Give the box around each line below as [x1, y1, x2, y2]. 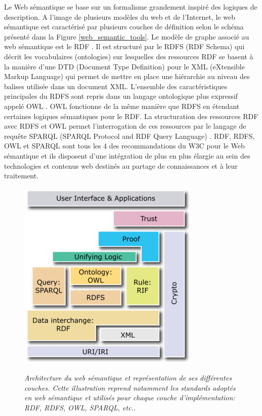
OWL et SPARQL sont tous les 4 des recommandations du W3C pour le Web [4, 140, 245, 151]
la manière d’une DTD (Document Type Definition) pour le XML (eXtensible [4, 61, 245, 71]
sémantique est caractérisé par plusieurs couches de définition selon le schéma [4, 21, 244, 32]
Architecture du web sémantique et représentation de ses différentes [24, 372, 232, 383]
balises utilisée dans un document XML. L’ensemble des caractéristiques [4, 81, 228, 91]
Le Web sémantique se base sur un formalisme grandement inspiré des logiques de [4, 2, 257, 12]
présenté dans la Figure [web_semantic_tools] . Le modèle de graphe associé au [4, 31, 249, 42]
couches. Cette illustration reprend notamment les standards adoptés [24, 382, 236, 393]
